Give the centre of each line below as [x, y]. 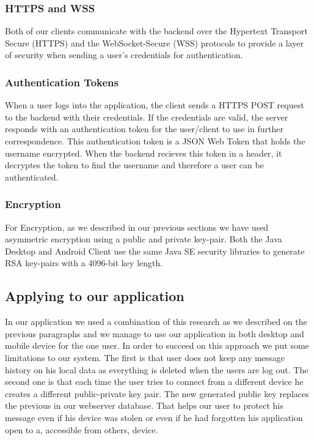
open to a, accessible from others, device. [82, 429]
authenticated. [32, 177]
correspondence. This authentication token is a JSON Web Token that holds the [155, 141]
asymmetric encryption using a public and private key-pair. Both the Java [144, 239]
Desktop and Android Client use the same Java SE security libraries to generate [155, 251]
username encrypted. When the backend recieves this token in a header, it [144, 153]
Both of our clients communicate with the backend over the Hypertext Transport [156, 31]
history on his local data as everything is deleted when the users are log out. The [157, 369]
